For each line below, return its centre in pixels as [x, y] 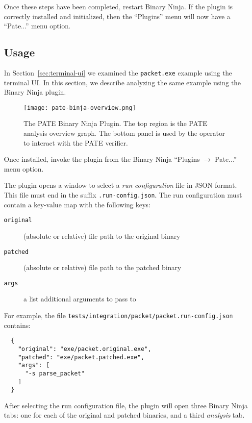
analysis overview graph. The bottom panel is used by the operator [124, 133]
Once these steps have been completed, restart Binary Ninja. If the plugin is [118, 6]
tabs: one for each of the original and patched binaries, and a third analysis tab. [124, 415]
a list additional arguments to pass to [80, 299]
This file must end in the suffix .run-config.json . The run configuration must [123, 195]
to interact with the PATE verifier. [76, 142]
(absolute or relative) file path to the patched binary [102, 267]
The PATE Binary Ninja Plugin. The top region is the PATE [115, 123]
